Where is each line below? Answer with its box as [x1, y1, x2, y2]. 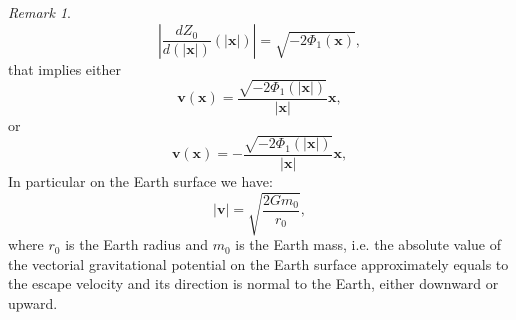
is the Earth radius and [65, 234, 208, 255]
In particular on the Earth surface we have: [8, 170, 273, 191]
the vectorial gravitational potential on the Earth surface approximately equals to [8, 253, 509, 274]
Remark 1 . [8, 2, 71, 22]
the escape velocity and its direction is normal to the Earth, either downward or [8, 273, 499, 294]
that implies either [8, 58, 121, 79]
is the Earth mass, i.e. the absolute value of [235, 234, 502, 255]
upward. [8, 292, 58, 313]
